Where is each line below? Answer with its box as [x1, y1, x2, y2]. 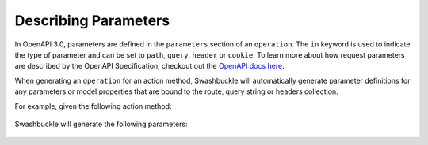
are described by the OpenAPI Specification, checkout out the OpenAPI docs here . [14, 61, 285, 71]
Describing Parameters [14, 12, 170, 29]
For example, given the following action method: [14, 101, 172, 110]
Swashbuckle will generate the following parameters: [14, 119, 188, 128]
